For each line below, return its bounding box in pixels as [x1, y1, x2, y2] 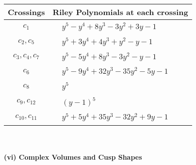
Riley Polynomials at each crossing [52, 6, 188, 17]
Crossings [8, 6, 45, 17]
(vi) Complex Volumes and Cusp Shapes [4, 152, 142, 162]
